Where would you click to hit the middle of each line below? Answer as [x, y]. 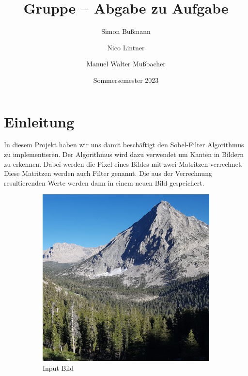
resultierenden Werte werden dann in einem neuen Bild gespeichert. [104, 182]
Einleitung [39, 121]
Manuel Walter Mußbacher [126, 64]
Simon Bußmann [126, 31]
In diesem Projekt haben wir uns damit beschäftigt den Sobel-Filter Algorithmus [124, 145]
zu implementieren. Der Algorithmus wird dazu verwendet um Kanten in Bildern [124, 154]
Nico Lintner [126, 47]
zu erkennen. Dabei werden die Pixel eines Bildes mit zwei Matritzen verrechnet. [124, 164]
